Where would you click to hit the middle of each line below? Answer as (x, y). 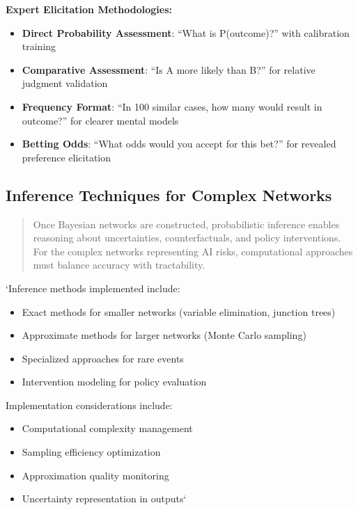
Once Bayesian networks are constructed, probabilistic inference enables (186, 224)
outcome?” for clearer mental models (100, 120)
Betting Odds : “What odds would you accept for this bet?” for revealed (179, 144)
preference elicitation (67, 157)
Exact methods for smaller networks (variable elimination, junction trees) (179, 311)
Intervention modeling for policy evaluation (114, 382)
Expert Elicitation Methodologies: (89, 9)
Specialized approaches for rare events (103, 358)
